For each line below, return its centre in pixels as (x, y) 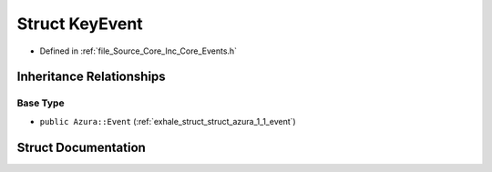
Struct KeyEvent (80, 24)
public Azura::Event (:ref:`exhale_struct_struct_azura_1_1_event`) (168, 121)
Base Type (41, 103)
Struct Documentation (81, 147)
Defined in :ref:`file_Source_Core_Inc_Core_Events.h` (138, 51)
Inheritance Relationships (91, 77)
